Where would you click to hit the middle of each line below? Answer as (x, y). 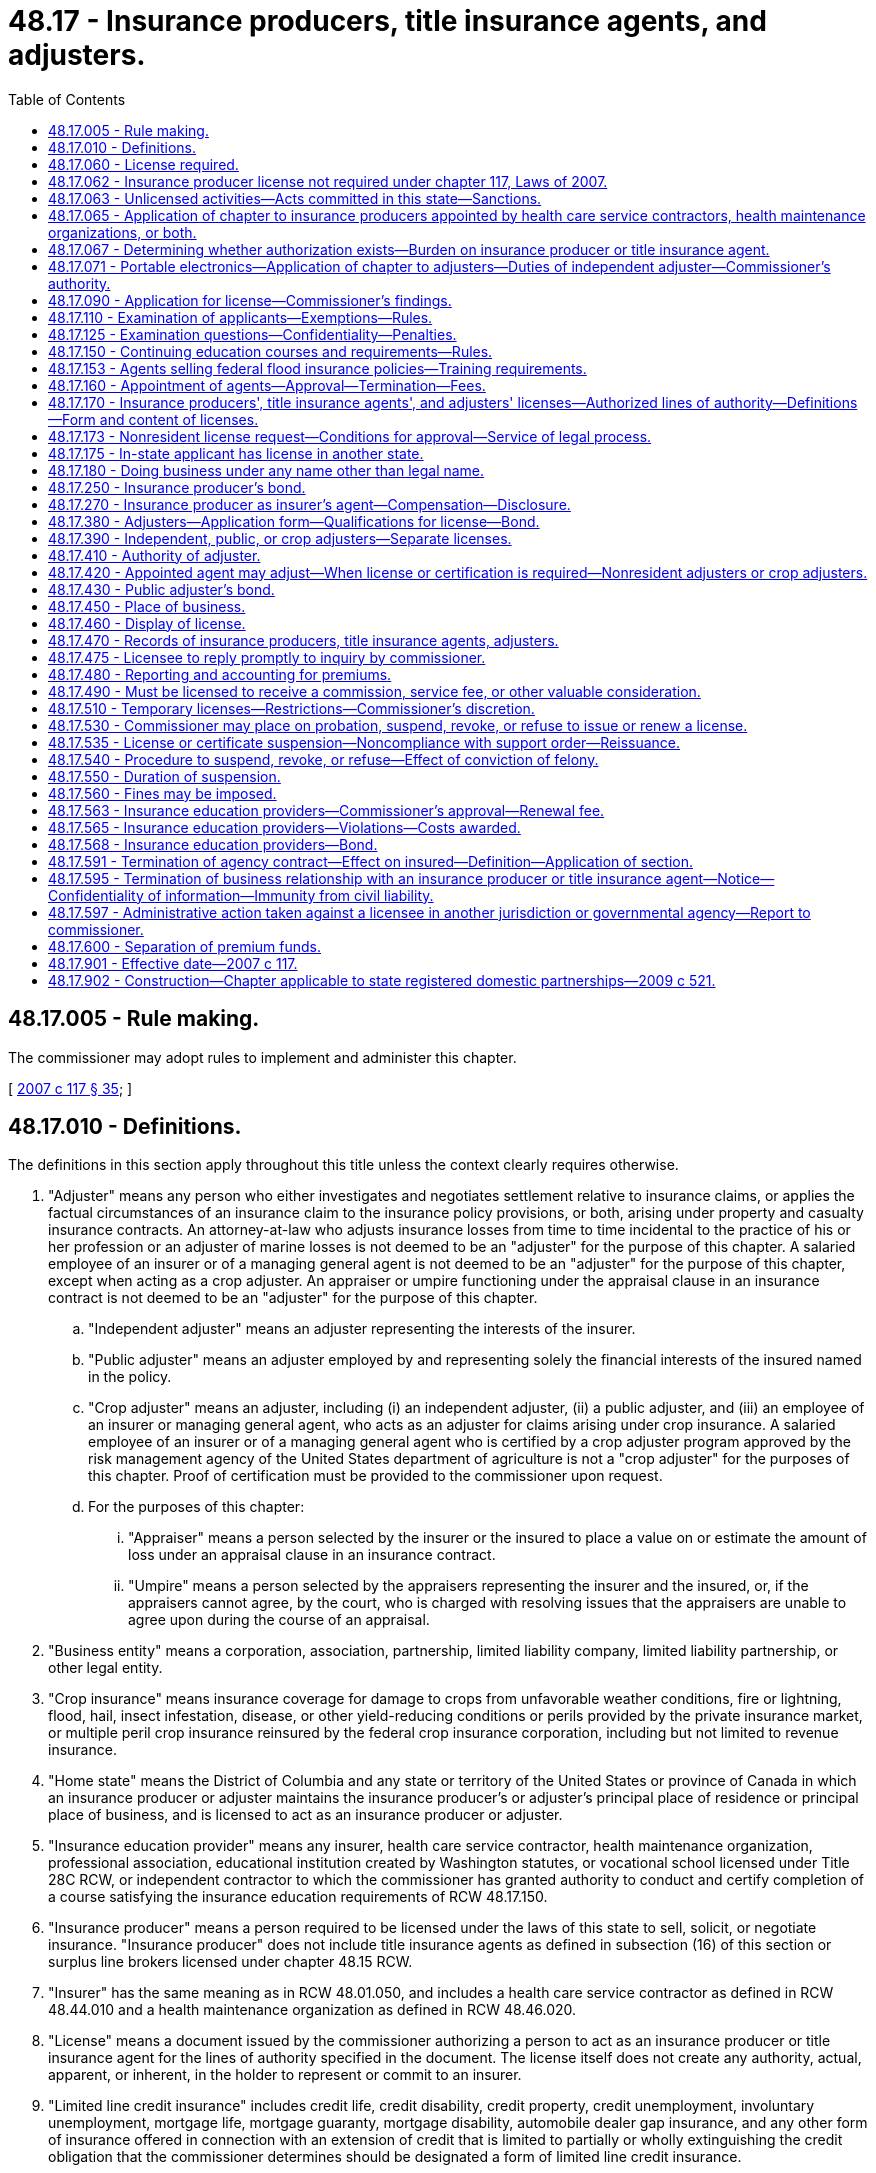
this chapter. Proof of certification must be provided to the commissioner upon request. (375, 1476)
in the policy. (130, 1377)
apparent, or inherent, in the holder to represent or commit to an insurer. (285, 2075)
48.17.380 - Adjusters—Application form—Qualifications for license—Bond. (294, 521)
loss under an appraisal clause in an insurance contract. (312, 1555)
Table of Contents (67, 99)
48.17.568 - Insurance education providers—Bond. (213, 844)
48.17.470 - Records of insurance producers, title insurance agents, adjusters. (303, 640)
